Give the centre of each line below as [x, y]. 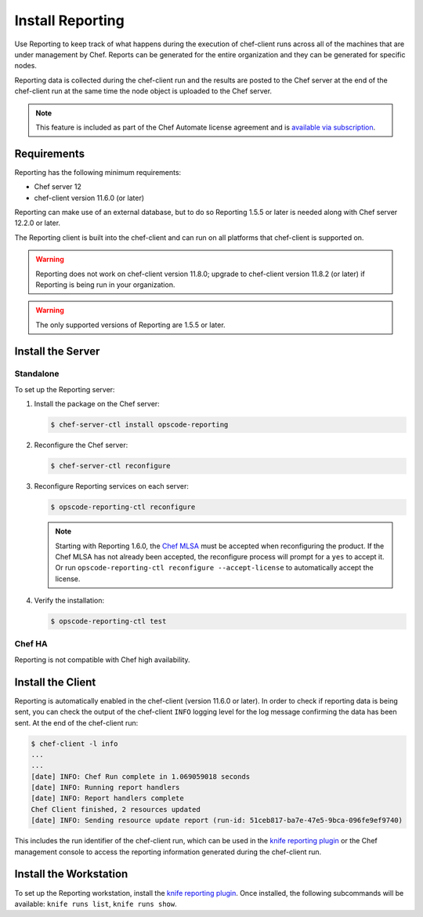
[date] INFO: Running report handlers [105, 788]
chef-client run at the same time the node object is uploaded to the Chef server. [143, 91]
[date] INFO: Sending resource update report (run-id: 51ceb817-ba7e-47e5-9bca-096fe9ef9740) [217, 821]
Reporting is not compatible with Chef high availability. [103, 660]
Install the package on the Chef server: [97, 404]
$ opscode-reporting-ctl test [108, 621]
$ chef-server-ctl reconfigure [111, 466]
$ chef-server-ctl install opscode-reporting [139, 425]
